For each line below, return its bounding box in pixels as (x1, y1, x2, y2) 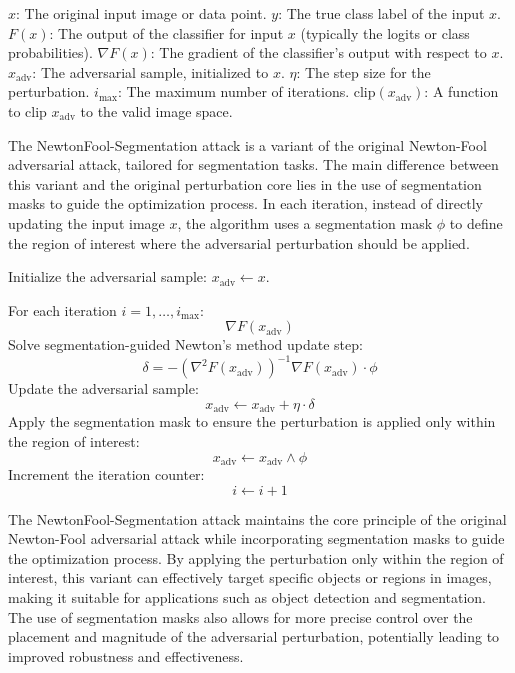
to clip (8, 100, 47, 121)
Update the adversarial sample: (8, 378, 199, 399)
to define (449, 212, 503, 233)
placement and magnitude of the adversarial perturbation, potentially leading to (8, 626, 500, 647)
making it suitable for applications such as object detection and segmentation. (8, 587, 486, 608)
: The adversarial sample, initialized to (32, 61, 269, 82)
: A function (424, 81, 499, 102)
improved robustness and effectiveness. (8, 645, 244, 666)
